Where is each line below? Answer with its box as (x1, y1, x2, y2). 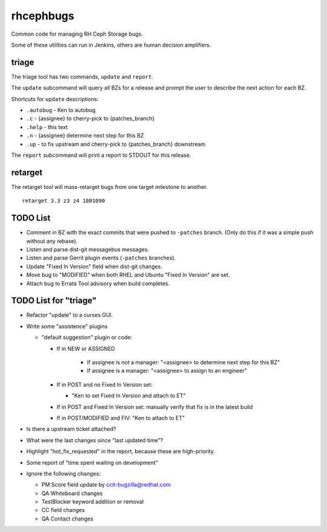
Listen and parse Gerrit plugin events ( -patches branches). (26, 254, 176, 262)
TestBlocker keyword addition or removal (41, 498, 144, 505)
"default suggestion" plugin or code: (41, 334, 133, 341)
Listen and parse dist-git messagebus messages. (26, 245, 150, 253)
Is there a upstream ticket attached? (26, 425, 116, 433)
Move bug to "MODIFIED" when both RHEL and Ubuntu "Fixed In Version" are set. (26, 271, 230, 279)
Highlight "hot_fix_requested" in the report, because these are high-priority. (26, 448, 215, 455)
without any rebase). (26, 237, 78, 245)
